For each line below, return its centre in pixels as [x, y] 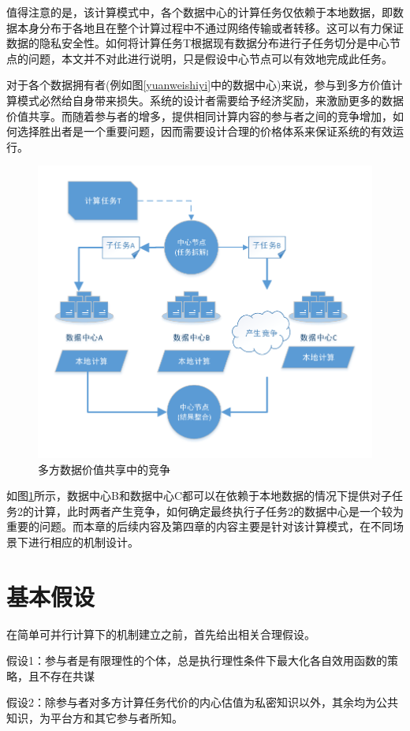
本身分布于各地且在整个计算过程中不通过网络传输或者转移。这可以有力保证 [210, 27]
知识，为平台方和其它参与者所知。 [95, 717]
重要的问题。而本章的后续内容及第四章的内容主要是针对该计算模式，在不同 [199, 526]
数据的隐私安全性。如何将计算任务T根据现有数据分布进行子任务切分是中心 [198, 43]
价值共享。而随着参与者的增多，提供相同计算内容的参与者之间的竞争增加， [199, 116]
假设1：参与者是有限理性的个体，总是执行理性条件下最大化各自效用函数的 [197, 660]
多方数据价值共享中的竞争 [104, 469]
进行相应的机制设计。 [83, 541]
